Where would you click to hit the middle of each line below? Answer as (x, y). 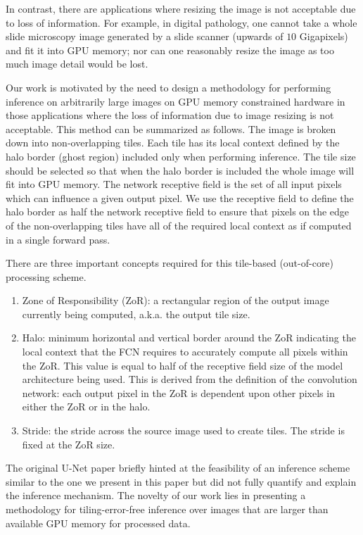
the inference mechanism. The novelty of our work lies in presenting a (156, 495)
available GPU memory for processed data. (98, 523)
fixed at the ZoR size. (69, 444)
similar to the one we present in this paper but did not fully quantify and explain (181, 481)
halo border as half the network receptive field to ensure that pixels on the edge (178, 212)
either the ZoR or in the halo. (86, 407)
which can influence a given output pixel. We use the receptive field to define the (180, 197)
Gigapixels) (324, 36)
